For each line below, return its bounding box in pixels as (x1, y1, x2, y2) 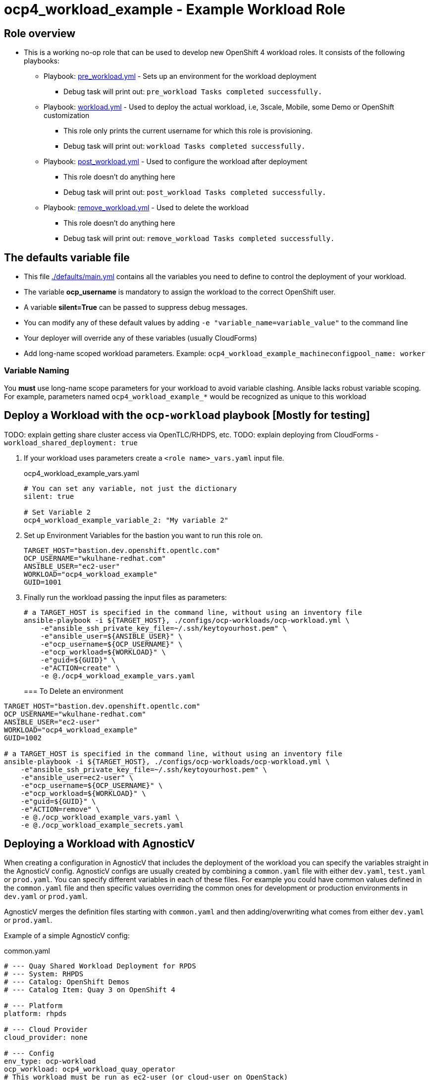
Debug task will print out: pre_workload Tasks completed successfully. (63, 87, 323, 96)
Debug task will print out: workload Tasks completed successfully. (63, 142, 306, 151)
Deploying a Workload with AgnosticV (4, 838, 195, 850)
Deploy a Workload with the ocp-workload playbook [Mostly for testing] (4, 409, 370, 422)
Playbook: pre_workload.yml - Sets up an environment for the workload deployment (44, 72, 317, 81)
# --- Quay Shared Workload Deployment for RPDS (4, 962, 196, 970)
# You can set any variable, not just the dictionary (24, 484, 237, 492)
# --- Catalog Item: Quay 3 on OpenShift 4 (4, 986, 175, 994)
